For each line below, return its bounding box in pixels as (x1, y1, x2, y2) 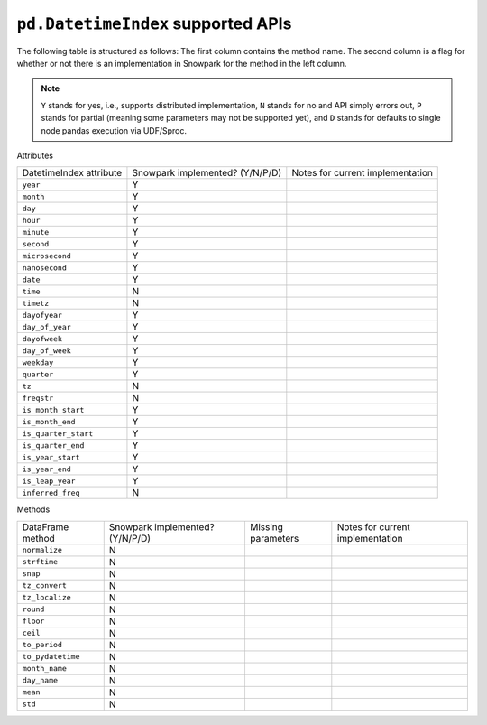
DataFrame (22, 520, 69, 533)
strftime (22, 557, 59, 567)
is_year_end (22, 464, 71, 474)
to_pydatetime (22, 652, 80, 662)
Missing (249, 520, 284, 533)
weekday (22, 358, 54, 367)
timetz (22, 298, 50, 308)
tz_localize (22, 592, 71, 602)
